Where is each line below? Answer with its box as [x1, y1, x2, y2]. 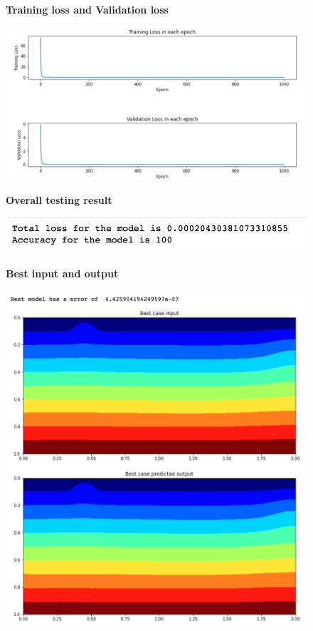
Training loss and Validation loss [6, 2, 169, 16]
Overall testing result [6, 192, 112, 207]
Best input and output [6, 266, 119, 281]
